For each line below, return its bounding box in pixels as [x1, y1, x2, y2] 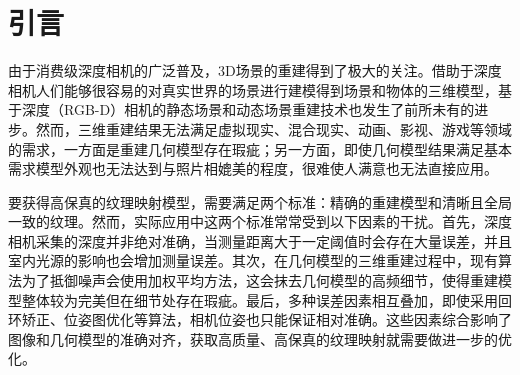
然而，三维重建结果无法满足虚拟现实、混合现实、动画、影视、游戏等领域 [35, 118, 512, 139]
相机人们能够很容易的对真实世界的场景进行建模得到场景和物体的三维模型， [8, 79, 498, 100]
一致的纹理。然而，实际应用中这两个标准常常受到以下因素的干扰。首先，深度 [8, 211, 512, 232]
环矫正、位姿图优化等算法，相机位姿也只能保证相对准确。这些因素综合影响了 [8, 309, 512, 330]
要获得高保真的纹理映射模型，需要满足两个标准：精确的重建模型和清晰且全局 [8, 191, 512, 212]
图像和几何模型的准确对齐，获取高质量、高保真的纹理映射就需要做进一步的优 [8, 328, 512, 349]
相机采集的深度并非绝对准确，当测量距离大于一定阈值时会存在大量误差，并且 [8, 230, 512, 251]
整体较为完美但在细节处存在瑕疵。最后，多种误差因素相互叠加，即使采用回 [21, 289, 512, 310]
